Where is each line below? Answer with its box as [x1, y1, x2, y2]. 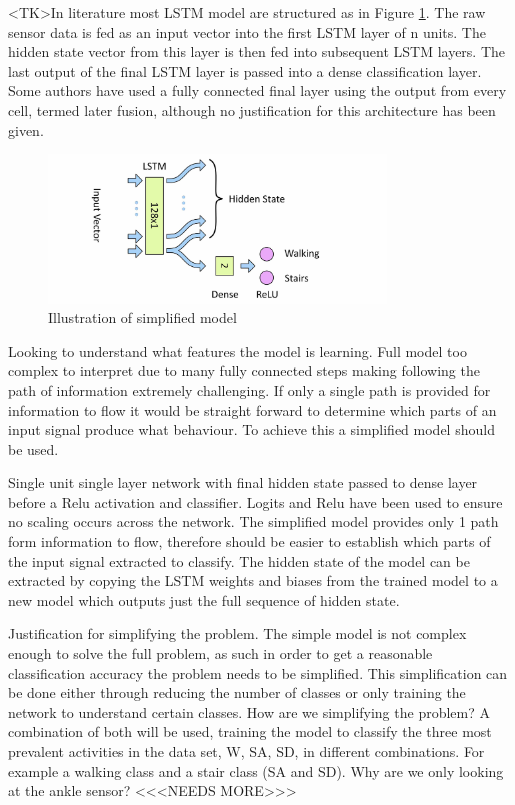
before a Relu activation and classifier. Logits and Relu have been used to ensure [8, 491, 503, 512]
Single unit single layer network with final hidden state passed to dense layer [8, 472, 478, 493]
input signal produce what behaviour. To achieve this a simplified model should [8, 419, 495, 440]
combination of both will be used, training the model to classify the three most [8, 721, 492, 742]
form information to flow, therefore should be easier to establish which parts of [8, 531, 491, 552]
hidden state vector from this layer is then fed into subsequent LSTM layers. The [8, 41, 506, 62]
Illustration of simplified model [48, 307, 237, 328]
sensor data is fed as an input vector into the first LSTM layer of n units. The [8, 21, 486, 42]
